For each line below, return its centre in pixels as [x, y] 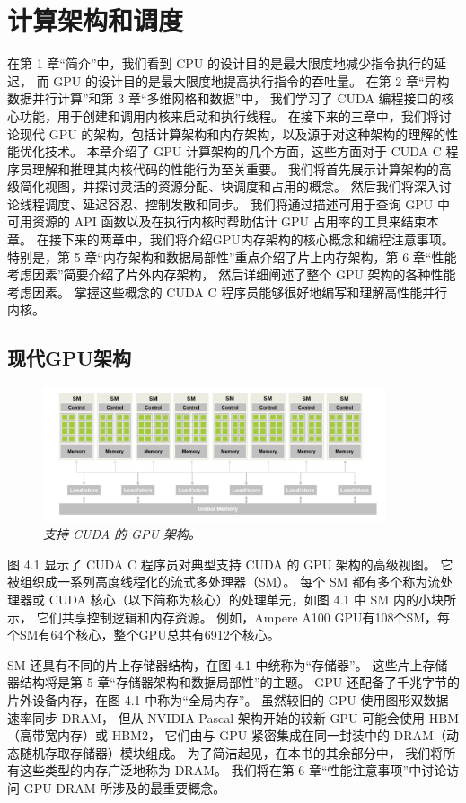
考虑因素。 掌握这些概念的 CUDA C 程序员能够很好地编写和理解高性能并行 [228, 291]
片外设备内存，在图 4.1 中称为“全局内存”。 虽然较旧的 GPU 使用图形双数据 [228, 700]
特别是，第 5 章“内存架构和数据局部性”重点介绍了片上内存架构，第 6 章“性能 [232, 256]
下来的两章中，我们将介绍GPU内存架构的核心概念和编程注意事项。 [258, 239]
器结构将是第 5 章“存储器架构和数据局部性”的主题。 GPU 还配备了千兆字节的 [233, 682]
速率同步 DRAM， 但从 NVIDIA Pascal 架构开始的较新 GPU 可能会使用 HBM [233, 717]
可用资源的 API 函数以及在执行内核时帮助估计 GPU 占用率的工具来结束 [217, 221]
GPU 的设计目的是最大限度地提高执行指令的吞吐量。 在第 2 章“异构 [251, 80]
